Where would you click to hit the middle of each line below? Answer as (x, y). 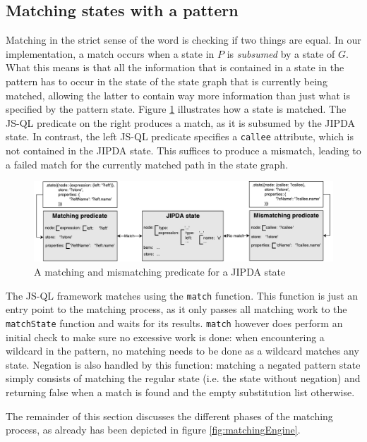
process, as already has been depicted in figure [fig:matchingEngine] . (153, 430)
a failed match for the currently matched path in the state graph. (147, 164)
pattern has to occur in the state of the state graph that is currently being (167, 81)
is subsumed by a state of (281, 53)
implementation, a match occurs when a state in (110, 53)
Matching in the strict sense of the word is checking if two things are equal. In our (183, 40)
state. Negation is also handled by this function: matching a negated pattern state (183, 364)
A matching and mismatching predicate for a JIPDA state (160, 272)
